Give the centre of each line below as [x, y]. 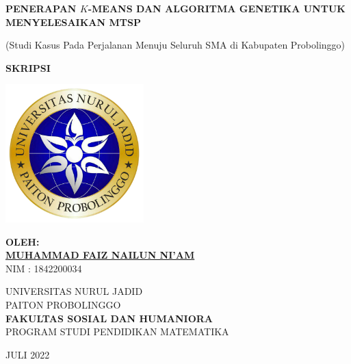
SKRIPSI [28, 67]
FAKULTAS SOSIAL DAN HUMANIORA [109, 318]
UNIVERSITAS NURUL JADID [74, 291]
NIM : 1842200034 [44, 268]
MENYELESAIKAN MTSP [73, 22]
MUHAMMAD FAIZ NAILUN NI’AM [100, 255]
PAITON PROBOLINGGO [63, 304]
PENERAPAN [41, 8]
